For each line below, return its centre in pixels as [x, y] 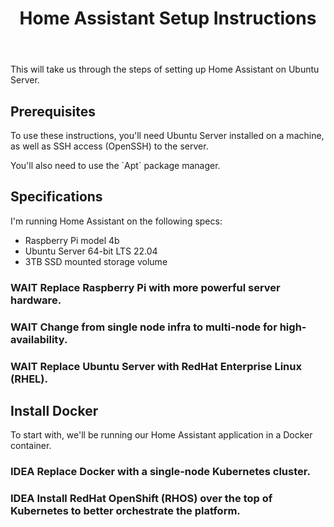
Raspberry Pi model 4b [72, 240]
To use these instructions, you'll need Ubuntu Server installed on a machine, [167, 135]
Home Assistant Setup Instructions [168, 18]
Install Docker [54, 410]
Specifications [56, 197]
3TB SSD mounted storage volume [96, 261]
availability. [39, 339]
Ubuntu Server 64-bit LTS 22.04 [91, 251]
